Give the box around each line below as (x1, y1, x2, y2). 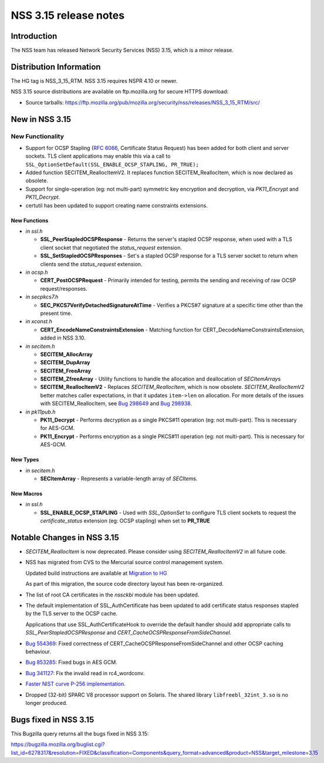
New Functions (11, 217, 49, 224)
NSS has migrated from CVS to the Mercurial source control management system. (25, 559, 224, 566)
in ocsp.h (25, 269, 48, 276)
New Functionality (11, 132, 65, 140)
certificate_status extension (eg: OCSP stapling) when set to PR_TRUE (40, 517, 211, 524)
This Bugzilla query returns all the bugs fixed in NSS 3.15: (11, 730, 149, 737)
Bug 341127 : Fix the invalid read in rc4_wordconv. (25, 669, 145, 677)
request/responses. (40, 285, 88, 292)
